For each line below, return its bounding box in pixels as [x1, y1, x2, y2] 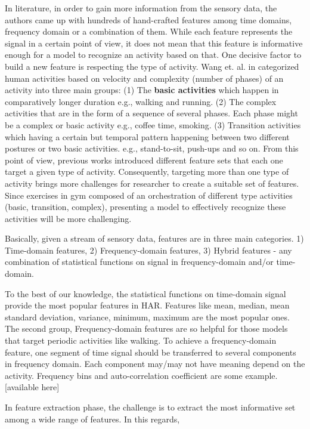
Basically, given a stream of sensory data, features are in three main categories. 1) [5, 232, 304, 245]
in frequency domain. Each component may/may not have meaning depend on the [5, 357, 305, 370]
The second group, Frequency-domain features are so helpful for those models [5, 322, 288, 335]
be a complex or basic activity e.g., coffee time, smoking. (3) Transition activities [5, 118, 301, 131]
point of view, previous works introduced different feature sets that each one [5, 153, 283, 166]
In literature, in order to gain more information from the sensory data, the [5, 2, 277, 14]
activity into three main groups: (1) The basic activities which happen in [5, 84, 279, 96]
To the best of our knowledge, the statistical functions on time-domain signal [5, 287, 286, 300]
